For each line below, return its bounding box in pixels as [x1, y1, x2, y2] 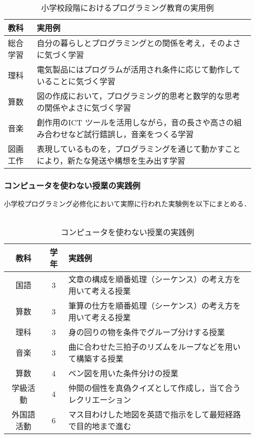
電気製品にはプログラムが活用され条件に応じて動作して [37, 64, 241, 75]
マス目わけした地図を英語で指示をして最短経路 [68, 409, 241, 420]
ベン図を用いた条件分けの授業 [68, 367, 178, 379]
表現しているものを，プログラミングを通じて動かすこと [37, 143, 241, 154]
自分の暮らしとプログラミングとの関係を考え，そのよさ [37, 37, 241, 49]
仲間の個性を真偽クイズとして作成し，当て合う [68, 382, 241, 394]
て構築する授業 [68, 353, 124, 365]
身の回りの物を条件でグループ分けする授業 [68, 326, 225, 338]
